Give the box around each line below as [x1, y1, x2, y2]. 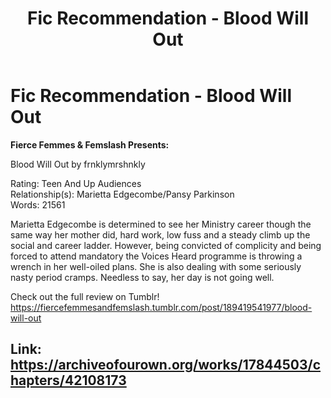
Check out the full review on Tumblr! [10, 290, 160, 302]
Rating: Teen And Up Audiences [10, 177, 142, 189]
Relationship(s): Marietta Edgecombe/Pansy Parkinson [10, 188, 235, 200]
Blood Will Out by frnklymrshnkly [10, 158, 146, 170]
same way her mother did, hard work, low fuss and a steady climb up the [10, 228, 311, 241]
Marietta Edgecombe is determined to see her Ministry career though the [10, 218, 312, 230]
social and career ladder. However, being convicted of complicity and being [10, 239, 322, 251]
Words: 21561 [10, 198, 66, 211]
